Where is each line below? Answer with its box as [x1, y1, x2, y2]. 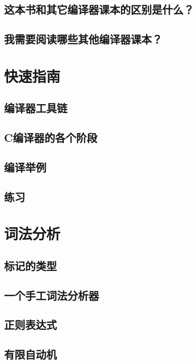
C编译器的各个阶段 [4, 130, 97, 145]
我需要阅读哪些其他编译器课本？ [4, 31, 162, 47]
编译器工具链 [4, 100, 67, 116]
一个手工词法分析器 [4, 287, 99, 303]
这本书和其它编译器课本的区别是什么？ [4, 2, 194, 17]
